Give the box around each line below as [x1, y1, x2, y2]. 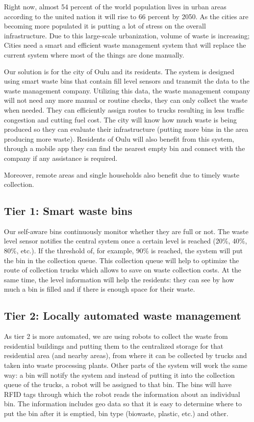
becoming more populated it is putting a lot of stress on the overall [4, 21, 206, 31]
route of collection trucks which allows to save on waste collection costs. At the [4, 265, 241, 275]
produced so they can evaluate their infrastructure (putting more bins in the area [4, 124, 249, 134]
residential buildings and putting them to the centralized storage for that [4, 340, 224, 351]
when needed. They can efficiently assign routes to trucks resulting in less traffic [4, 104, 245, 115]
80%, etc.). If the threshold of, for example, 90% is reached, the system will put [4, 245, 243, 256]
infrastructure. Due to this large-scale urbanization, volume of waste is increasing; [4, 30, 250, 40]
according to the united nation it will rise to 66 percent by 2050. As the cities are [4, 11, 249, 21]
